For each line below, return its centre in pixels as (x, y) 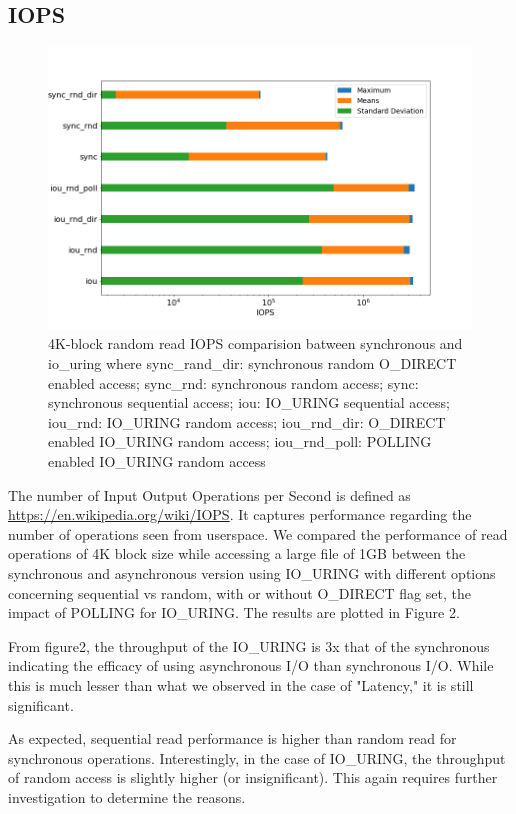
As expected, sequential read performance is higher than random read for (232, 738)
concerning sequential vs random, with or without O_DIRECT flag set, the (239, 592)
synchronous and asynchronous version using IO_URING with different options (252, 572)
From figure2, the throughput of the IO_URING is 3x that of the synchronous (249, 645)
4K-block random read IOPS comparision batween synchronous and (255, 343)
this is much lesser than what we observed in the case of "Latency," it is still (241, 684)
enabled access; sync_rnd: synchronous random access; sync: (233, 382)
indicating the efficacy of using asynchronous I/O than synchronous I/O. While (251, 665)
